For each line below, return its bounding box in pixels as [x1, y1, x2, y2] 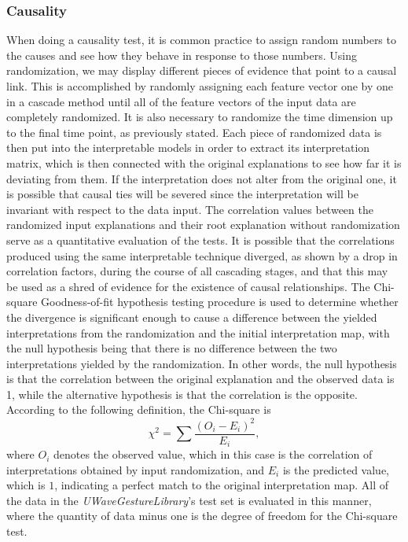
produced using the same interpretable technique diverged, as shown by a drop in [6, 247, 398, 264]
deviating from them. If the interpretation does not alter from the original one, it [6, 170, 397, 186]
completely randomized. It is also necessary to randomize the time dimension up [6, 109, 393, 125]
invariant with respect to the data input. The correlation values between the [6, 201, 373, 217]
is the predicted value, [282, 461, 390, 477]
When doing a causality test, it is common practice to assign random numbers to [6, 31, 396, 48]
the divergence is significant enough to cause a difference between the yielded [6, 308, 377, 325]
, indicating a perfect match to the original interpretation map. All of [54, 477, 388, 493]
